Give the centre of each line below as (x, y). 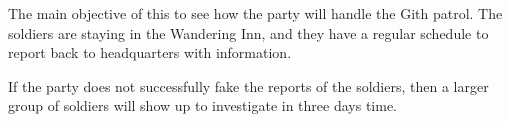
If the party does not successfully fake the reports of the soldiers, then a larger (248, 85)
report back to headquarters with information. (150, 52)
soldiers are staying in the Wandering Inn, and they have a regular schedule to (248, 32)
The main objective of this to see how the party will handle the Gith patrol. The (255, 13)
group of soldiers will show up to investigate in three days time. (202, 105)
